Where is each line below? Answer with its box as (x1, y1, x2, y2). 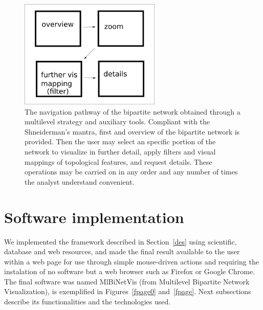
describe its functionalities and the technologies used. (4, 296, 171, 307)
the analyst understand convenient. (25, 176, 135, 187)
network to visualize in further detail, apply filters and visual (25, 146, 216, 157)
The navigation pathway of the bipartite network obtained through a (25, 106, 240, 117)
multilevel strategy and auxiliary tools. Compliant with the (25, 116, 210, 127)
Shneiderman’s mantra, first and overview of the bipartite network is (25, 126, 240, 137)
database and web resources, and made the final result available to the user (4, 246, 240, 257)
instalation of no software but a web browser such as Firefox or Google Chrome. (4, 266, 255, 277)
